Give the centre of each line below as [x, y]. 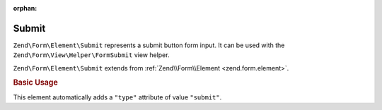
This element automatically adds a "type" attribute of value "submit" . [117, 97]
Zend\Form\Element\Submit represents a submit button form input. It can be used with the [149, 45]
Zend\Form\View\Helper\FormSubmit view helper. [91, 55]
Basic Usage [35, 82]
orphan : [25, 8]
